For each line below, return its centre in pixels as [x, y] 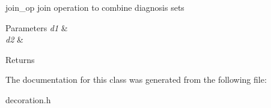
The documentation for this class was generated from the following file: [136, 79]
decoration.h [28, 99]
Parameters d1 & [37, 27]
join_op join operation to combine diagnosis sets [95, 7]
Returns [20, 59]
